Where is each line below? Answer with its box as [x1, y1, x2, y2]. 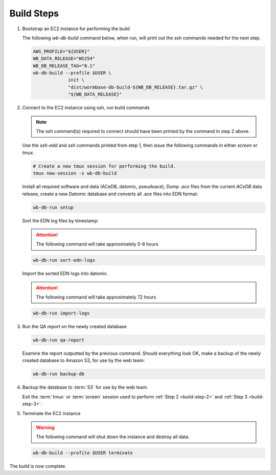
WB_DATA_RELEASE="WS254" [33, 56, 96, 61]
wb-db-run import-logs [33, 310, 90, 316]
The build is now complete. [9, 463, 66, 469]
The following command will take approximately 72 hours [36, 294, 156, 300]
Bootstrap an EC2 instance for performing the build [22, 26, 130, 32]
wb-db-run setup [33, 205, 74, 210]
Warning [36, 424, 55, 431]
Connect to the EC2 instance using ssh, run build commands [22, 105, 150, 111]
